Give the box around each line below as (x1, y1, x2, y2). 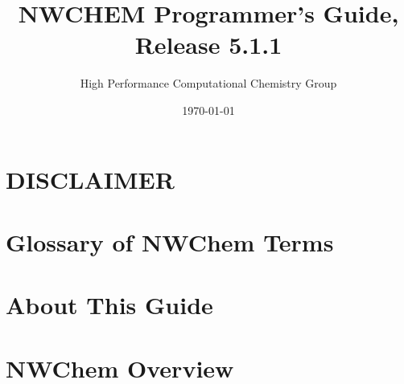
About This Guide (6, 288, 213, 321)
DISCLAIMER (6, 162, 175, 195)
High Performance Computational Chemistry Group (80, 75, 337, 92)
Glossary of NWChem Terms (6, 225, 334, 258)
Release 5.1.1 (134, 28, 282, 61)
